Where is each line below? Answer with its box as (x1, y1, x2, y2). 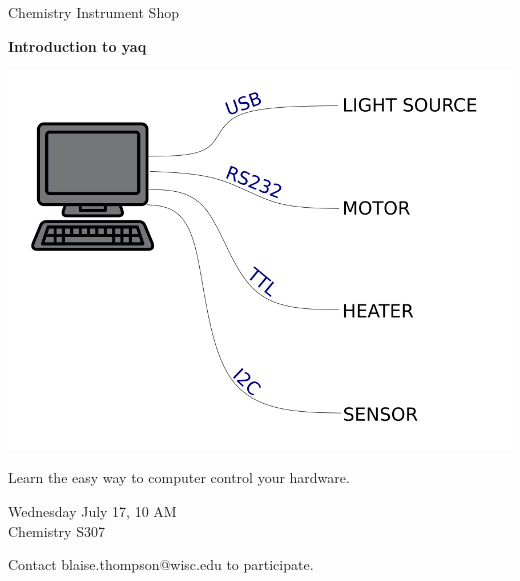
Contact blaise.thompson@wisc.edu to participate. (8, 554, 314, 575)
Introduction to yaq (8, 35, 147, 56)
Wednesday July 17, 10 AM (8, 500, 177, 521)
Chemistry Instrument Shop (8, 2, 179, 22)
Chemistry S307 (8, 520, 105, 541)
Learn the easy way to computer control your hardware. (8, 467, 350, 488)
